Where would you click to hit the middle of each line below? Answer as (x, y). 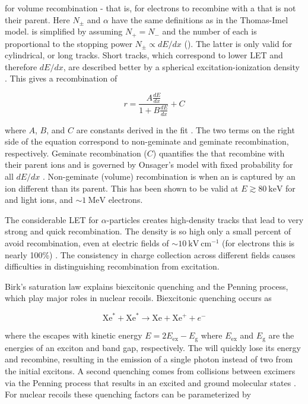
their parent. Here (37, 19)
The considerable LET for (52, 219)
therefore (21, 66)
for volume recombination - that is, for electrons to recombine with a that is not (150, 8)
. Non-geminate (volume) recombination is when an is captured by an (169, 176)
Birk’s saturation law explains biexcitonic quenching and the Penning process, (147, 286)
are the (281, 335)
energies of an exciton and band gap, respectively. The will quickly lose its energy (153, 347)
